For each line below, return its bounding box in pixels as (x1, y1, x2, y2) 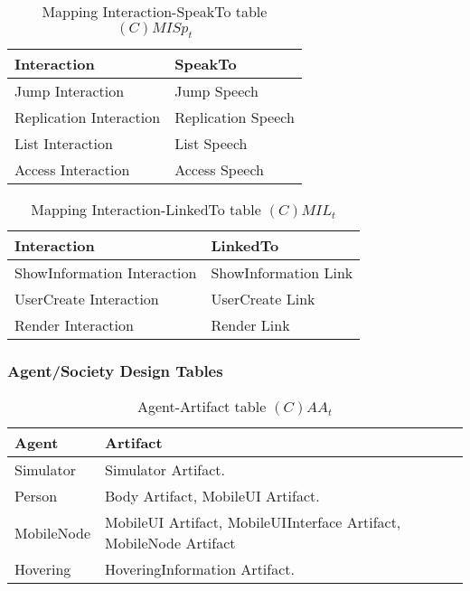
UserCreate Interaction (14, 288, 159, 310)
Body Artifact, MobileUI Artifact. (105, 485, 320, 507)
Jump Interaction (14, 80, 125, 102)
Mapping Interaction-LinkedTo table (31, 199, 261, 220)
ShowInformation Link (211, 262, 353, 284)
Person (14, 485, 58, 507)
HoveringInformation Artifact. (105, 558, 295, 580)
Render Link (211, 314, 290, 336)
